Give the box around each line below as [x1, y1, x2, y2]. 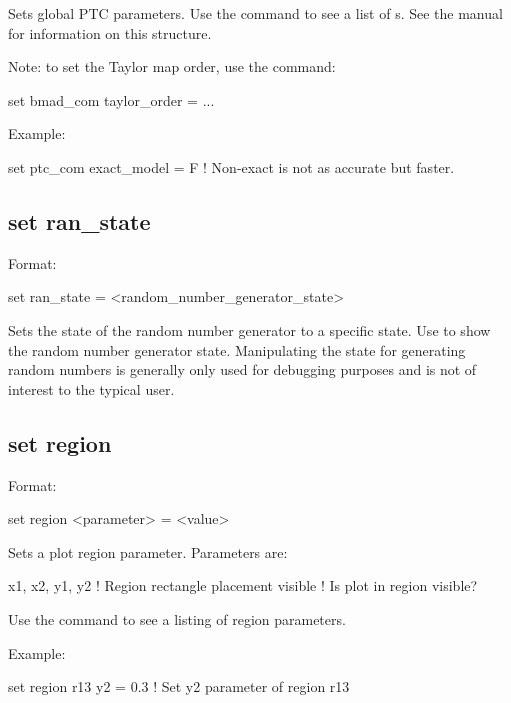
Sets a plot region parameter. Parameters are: [8, 541, 288, 562]
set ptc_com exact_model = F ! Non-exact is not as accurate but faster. [8, 156, 455, 177]
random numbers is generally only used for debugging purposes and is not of [8, 359, 477, 380]
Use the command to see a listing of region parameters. [8, 608, 346, 629]
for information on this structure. [8, 22, 212, 43]
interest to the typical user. [8, 378, 175, 399]
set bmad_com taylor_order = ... [8, 89, 215, 110]
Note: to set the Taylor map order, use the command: [8, 56, 336, 77]
